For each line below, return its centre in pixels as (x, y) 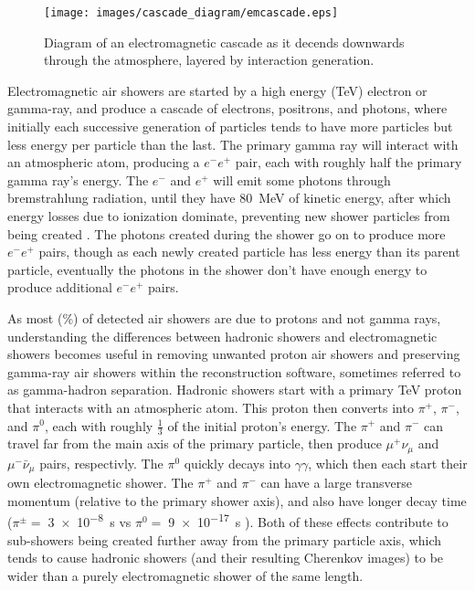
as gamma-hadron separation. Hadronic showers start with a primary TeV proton (235, 390)
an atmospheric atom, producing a (104, 162)
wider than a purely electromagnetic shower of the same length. (185, 575)
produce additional (60, 287)
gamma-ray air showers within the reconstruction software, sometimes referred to (234, 371)
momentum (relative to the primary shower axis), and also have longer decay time (237, 500)
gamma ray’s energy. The (78, 179)
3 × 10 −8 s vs (90, 521)
